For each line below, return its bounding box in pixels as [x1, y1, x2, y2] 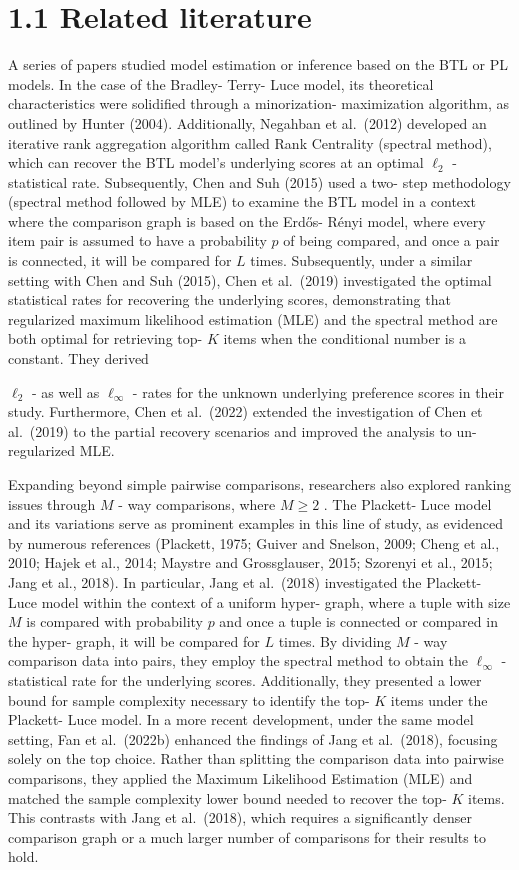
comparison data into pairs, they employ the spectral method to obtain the [8, 650, 469, 671]
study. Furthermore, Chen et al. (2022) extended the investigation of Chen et [8, 401, 483, 422]
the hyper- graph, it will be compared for [8, 630, 260, 651]
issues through [8, 493, 96, 514]
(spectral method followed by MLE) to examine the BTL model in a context [8, 191, 476, 212]
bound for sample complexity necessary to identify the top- [8, 689, 370, 710]
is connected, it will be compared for [8, 250, 232, 271]
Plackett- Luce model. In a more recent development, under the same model [8, 709, 474, 730]
